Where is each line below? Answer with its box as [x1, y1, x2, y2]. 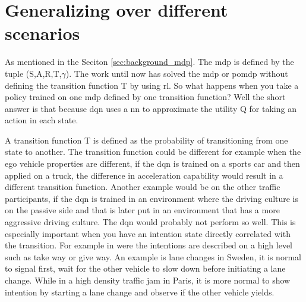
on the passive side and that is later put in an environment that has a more [5, 204, 280, 216]
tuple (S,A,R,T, [5, 67, 62, 79]
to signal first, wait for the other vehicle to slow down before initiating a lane [5, 262, 286, 275]
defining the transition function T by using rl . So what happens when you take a [5, 79, 299, 91]
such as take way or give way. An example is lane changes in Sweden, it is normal [5, 250, 301, 263]
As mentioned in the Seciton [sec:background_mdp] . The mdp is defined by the [5, 55, 294, 68]
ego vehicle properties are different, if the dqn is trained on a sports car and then [5, 157, 300, 170]
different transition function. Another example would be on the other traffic [5, 180, 280, 193]
